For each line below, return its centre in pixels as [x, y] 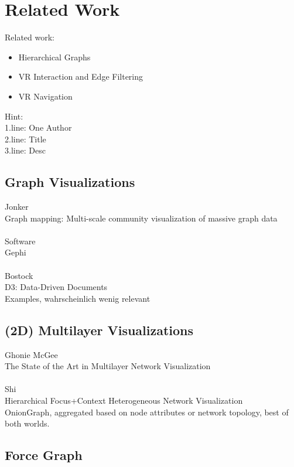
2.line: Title [25, 139]
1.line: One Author [38, 127]
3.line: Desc [25, 150]
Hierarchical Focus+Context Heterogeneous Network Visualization [124, 400]
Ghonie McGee [31, 354]
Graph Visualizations [70, 182]
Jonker [17, 207]
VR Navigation [45, 96]
